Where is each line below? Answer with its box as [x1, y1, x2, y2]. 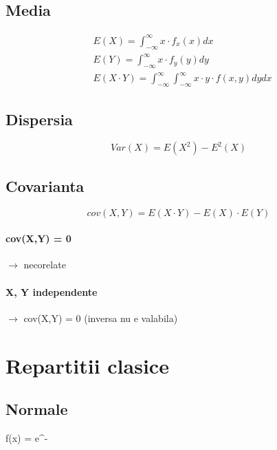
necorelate [23, 257, 66, 272]
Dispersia [5, 108, 73, 129]
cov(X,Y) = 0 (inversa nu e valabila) [23, 310, 178, 325]
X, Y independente [5, 284, 98, 299]
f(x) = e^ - [5, 430, 48, 444]
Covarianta [5, 175, 85, 196]
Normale [5, 398, 68, 420]
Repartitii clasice [5, 351, 169, 379]
